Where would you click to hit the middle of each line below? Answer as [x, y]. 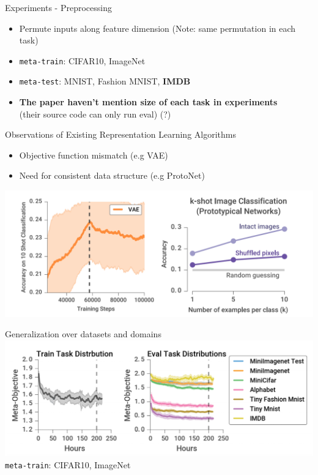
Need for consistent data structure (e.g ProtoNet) [112, 175]
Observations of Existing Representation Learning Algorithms [120, 134]
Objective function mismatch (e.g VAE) [94, 155]
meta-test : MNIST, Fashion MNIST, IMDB [105, 81]
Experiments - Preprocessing [58, 7]
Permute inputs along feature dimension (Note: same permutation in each [157, 28]
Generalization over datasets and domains [83, 334]
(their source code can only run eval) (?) [95, 114]
